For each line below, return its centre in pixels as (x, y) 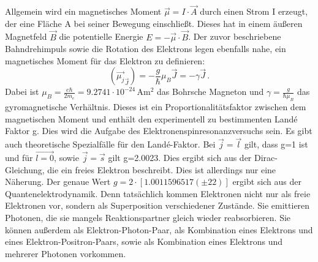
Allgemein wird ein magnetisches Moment (83, 11)
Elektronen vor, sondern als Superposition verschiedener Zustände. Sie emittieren (157, 205)
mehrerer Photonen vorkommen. (66, 253)
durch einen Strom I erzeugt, (254, 11)
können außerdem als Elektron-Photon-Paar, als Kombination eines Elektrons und (159, 229)
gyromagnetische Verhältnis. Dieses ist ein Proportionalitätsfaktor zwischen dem (156, 107)
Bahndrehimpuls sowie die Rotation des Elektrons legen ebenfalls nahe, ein (146, 49)
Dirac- (266, 157)
